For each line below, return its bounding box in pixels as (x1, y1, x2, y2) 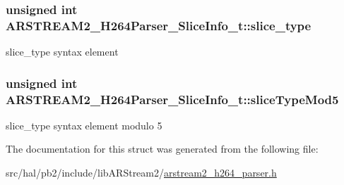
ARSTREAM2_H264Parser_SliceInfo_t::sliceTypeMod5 (6, 90, 339, 108)
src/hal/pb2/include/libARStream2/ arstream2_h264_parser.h (6, 165, 277, 180)
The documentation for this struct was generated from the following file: (6, 141, 319, 156)
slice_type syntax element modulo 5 (6, 117, 162, 132)
